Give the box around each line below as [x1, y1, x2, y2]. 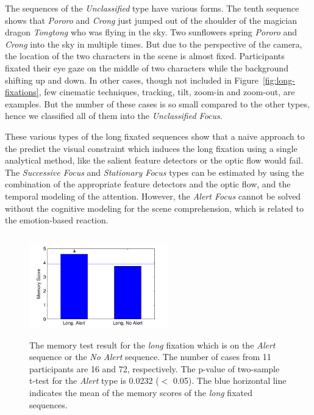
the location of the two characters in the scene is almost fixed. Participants [5, 49, 285, 62]
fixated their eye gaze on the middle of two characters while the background [5, 61, 288, 74]
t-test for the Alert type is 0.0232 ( [29, 374, 159, 387]
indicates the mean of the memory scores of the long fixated [29, 386, 252, 399]
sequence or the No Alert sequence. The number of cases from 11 [29, 350, 271, 363]
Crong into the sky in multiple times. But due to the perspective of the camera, [5, 37, 302, 50]
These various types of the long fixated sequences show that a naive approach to [5, 129, 305, 142]
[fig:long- [262, 73, 295, 86]
